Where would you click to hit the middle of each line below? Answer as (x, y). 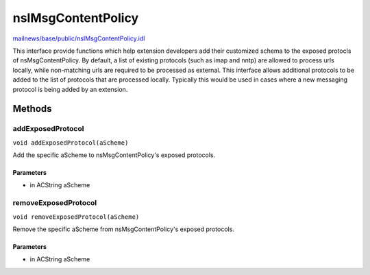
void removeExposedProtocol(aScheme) (76, 217)
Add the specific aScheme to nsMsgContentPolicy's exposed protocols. (114, 155)
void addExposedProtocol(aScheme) (71, 143)
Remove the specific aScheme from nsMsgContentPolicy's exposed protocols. (123, 229)
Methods (32, 109)
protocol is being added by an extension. (70, 89)
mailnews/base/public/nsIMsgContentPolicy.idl (79, 38)
